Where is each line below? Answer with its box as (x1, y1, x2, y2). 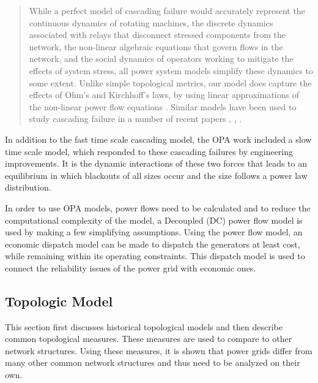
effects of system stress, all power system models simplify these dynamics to (29, 64, 313, 77)
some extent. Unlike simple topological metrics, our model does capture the (29, 76, 312, 89)
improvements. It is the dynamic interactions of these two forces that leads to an (5, 157, 308, 170)
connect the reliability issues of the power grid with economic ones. (5, 261, 256, 274)
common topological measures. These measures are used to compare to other (5, 332, 292, 345)
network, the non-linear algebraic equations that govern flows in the (29, 40, 283, 53)
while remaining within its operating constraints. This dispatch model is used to (5, 249, 305, 262)
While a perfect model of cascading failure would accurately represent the (29, 4, 305, 17)
